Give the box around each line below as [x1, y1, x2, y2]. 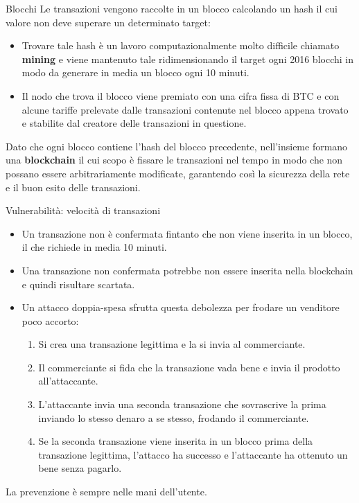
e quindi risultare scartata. [21, 276, 135, 291]
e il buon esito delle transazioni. [6, 179, 141, 194]
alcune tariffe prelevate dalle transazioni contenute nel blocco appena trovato [21, 102, 349, 116]
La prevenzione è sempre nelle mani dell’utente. [6, 484, 207, 499]
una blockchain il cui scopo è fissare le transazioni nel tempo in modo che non [6, 152, 343, 167]
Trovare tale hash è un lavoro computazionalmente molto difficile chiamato [21, 38, 340, 53]
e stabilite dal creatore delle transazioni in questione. [21, 116, 247, 130]
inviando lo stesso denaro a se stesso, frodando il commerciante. [38, 410, 309, 425]
